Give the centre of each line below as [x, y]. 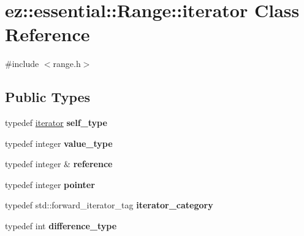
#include [22, 64]
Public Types [48, 97]
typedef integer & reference [59, 164]
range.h [67, 64]
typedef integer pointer [50, 184]
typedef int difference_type [61, 226]
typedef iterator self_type [56, 123]
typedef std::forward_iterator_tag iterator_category [109, 205]
